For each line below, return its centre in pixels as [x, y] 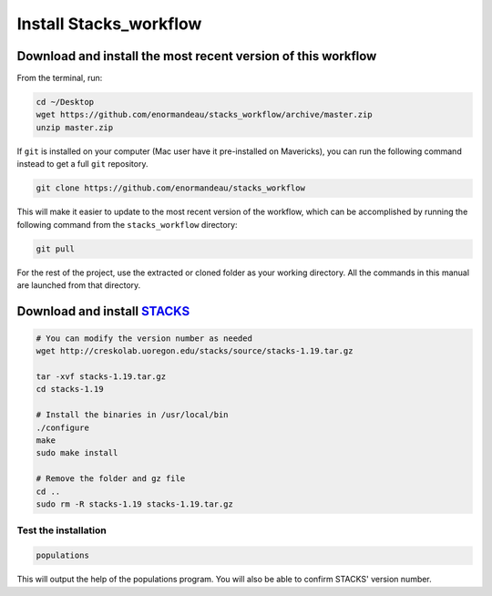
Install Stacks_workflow [109, 24]
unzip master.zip [75, 127]
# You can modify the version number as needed [144, 338]
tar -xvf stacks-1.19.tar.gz [101, 377]
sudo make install [77, 453]
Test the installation [61, 530]
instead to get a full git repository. [82, 164]
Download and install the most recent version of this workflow [197, 56]
